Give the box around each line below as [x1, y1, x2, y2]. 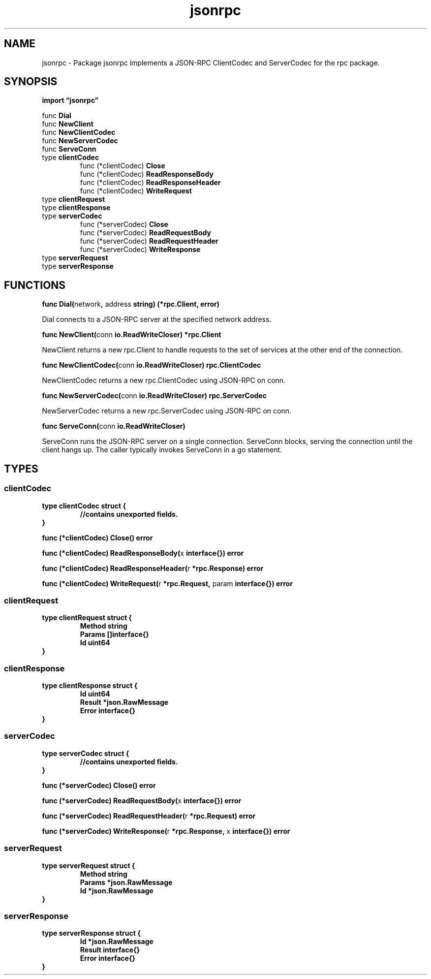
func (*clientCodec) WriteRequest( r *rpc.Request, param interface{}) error [42, 579, 293, 588]
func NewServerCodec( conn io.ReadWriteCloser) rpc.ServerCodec [42, 391, 267, 400]
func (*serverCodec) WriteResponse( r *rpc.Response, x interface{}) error [42, 826, 290, 835]
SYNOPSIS [4, 75, 58, 88]
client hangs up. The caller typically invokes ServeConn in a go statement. [42, 445, 282, 454]
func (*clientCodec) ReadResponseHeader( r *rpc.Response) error [42, 564, 264, 572]
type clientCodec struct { [42, 501, 126, 510]
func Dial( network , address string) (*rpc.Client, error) [42, 300, 220, 309]
